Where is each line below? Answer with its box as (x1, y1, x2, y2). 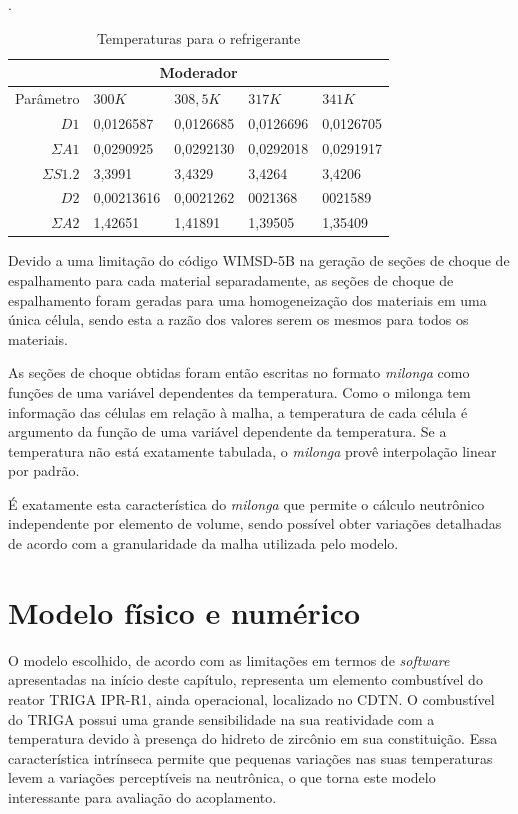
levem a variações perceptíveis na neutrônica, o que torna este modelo (8, 767, 436, 788)
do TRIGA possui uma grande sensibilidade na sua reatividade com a (8, 708, 435, 729)
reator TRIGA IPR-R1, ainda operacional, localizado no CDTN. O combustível (8, 688, 495, 709)
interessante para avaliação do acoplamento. (8, 786, 277, 807)
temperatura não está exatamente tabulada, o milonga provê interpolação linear (8, 440, 497, 461)
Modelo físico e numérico (8, 591, 361, 632)
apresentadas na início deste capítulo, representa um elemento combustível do (8, 669, 483, 690)
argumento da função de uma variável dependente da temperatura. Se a (8, 421, 447, 442)
